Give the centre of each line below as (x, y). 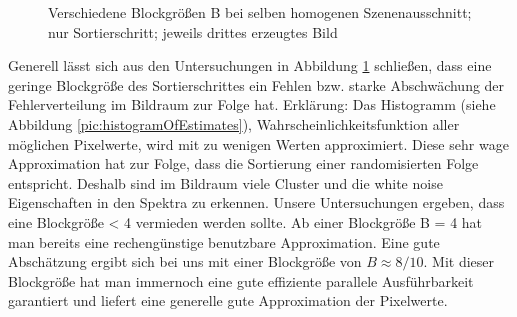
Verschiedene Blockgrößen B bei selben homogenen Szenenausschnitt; (260, 12)
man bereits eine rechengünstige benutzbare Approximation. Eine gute (224, 241)
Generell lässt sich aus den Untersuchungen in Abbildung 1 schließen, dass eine (250, 65)
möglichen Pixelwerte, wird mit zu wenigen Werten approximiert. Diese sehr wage (258, 143)
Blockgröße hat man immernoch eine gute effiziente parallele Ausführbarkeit (241, 280)
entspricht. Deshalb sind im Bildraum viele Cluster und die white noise (225, 182)
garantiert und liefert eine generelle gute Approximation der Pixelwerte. (228, 300)
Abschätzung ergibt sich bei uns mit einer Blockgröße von (185, 261)
